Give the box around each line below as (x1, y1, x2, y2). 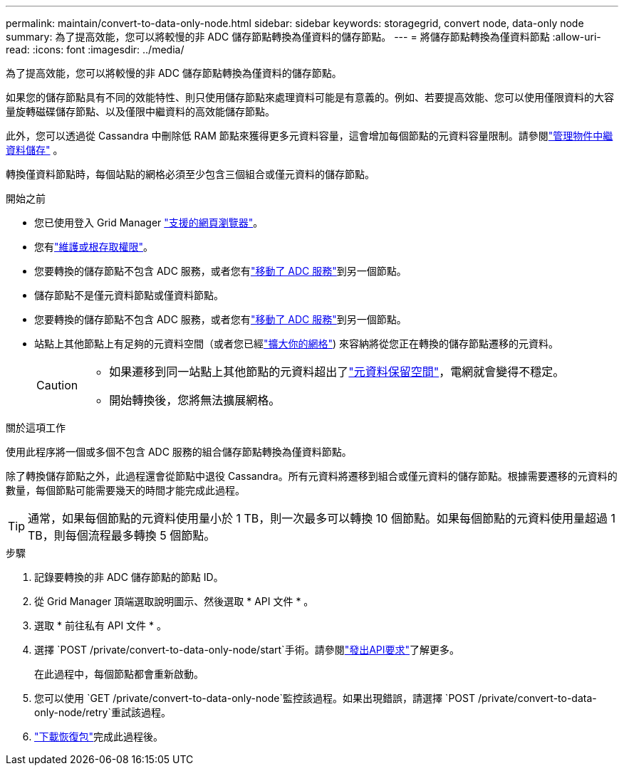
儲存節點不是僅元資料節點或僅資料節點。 (34, 289, 224, 301)
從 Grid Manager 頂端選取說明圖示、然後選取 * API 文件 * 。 (34, 595, 314, 607)
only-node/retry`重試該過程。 (34, 706, 171, 718)
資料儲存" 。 (6, 144, 63, 156)
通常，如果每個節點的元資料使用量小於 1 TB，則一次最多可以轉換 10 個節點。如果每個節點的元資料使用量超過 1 (28, 511, 615, 525)
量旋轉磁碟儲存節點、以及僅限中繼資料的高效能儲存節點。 (6, 105, 275, 117)
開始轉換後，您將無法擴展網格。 (109, 393, 281, 407)
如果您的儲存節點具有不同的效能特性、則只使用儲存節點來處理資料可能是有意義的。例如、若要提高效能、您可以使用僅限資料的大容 (6, 91, 614, 103)
